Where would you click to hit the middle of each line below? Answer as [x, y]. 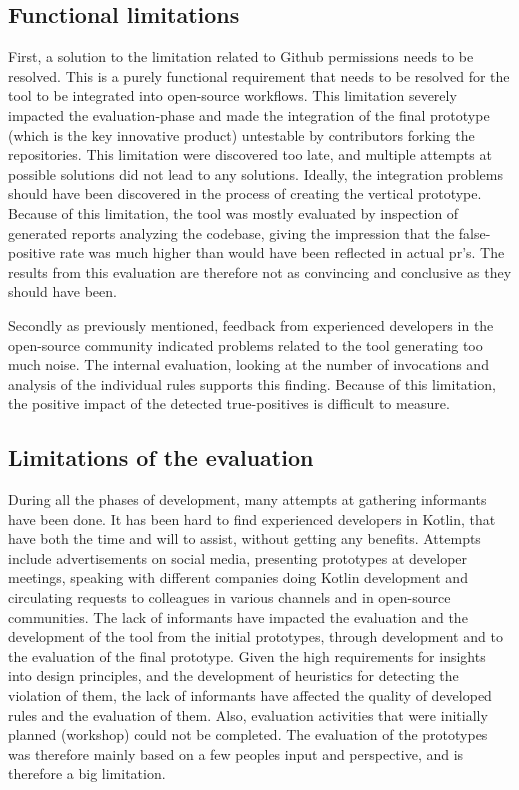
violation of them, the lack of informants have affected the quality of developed [250, 695]
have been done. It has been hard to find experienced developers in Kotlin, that [252, 518]
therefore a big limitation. [87, 773]
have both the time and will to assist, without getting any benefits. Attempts [244, 538]
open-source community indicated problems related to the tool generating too [245, 344]
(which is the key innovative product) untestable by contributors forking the [241, 134]
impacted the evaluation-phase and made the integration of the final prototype [249, 114]
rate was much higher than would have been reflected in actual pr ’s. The [282, 252]
